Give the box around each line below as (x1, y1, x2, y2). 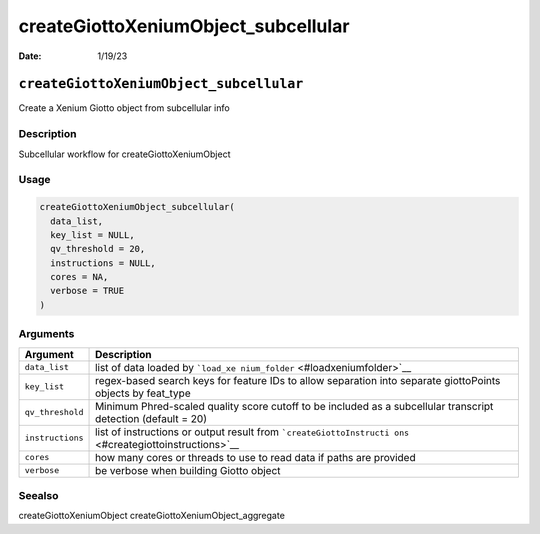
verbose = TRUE (50, 285, 125, 297)
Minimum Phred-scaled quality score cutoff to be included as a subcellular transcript (95, 399, 494, 413)
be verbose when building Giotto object (95, 463, 281, 477)
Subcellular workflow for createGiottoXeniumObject (18, 148, 231, 160)
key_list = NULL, (50, 229, 135, 240)
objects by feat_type (95, 386, 191, 400)
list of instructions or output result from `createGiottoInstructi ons (95, 425, 410, 439)
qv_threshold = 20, (50, 243, 146, 255)
